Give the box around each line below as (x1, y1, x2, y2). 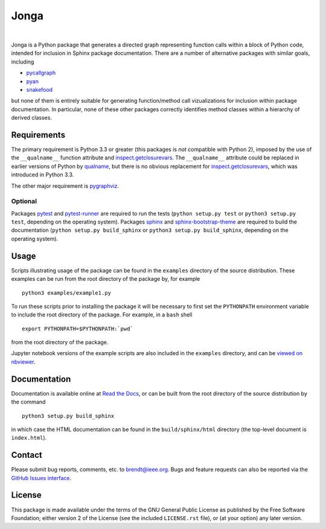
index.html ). (11, 434, 47, 441)
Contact (11, 450, 42, 460)
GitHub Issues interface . (11, 474, 72, 481)
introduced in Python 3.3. (11, 171, 74, 178)
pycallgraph (26, 69, 56, 77)
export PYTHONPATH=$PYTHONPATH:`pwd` (22, 325, 134, 332)
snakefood (26, 86, 53, 93)
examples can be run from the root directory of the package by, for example (11, 275, 200, 283)
